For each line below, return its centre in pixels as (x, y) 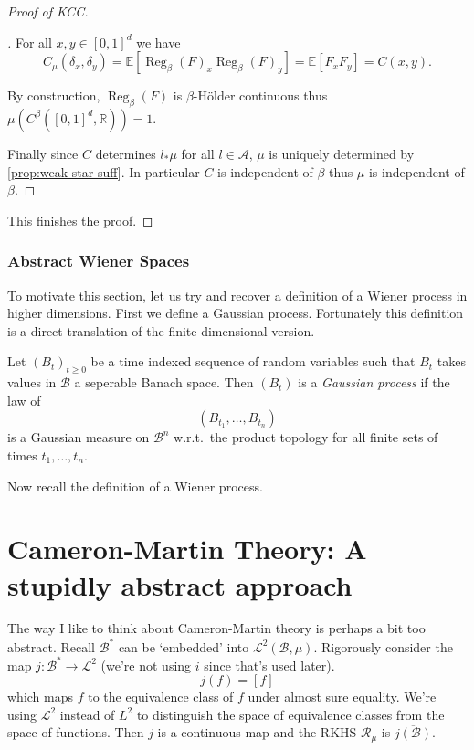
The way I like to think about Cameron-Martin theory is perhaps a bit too (216, 628)
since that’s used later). (269, 665)
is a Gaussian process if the (374, 382)
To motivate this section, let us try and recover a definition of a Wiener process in (237, 295)
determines (126, 153)
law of (24, 400)
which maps (41, 697)
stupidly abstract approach (180, 584)
